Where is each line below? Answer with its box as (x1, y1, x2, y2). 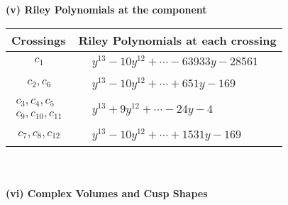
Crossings (11, 31, 66, 48)
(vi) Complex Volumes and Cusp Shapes (6, 185, 208, 200)
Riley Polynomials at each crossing (78, 31, 277, 48)
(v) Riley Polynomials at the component (6, 2, 207, 16)
